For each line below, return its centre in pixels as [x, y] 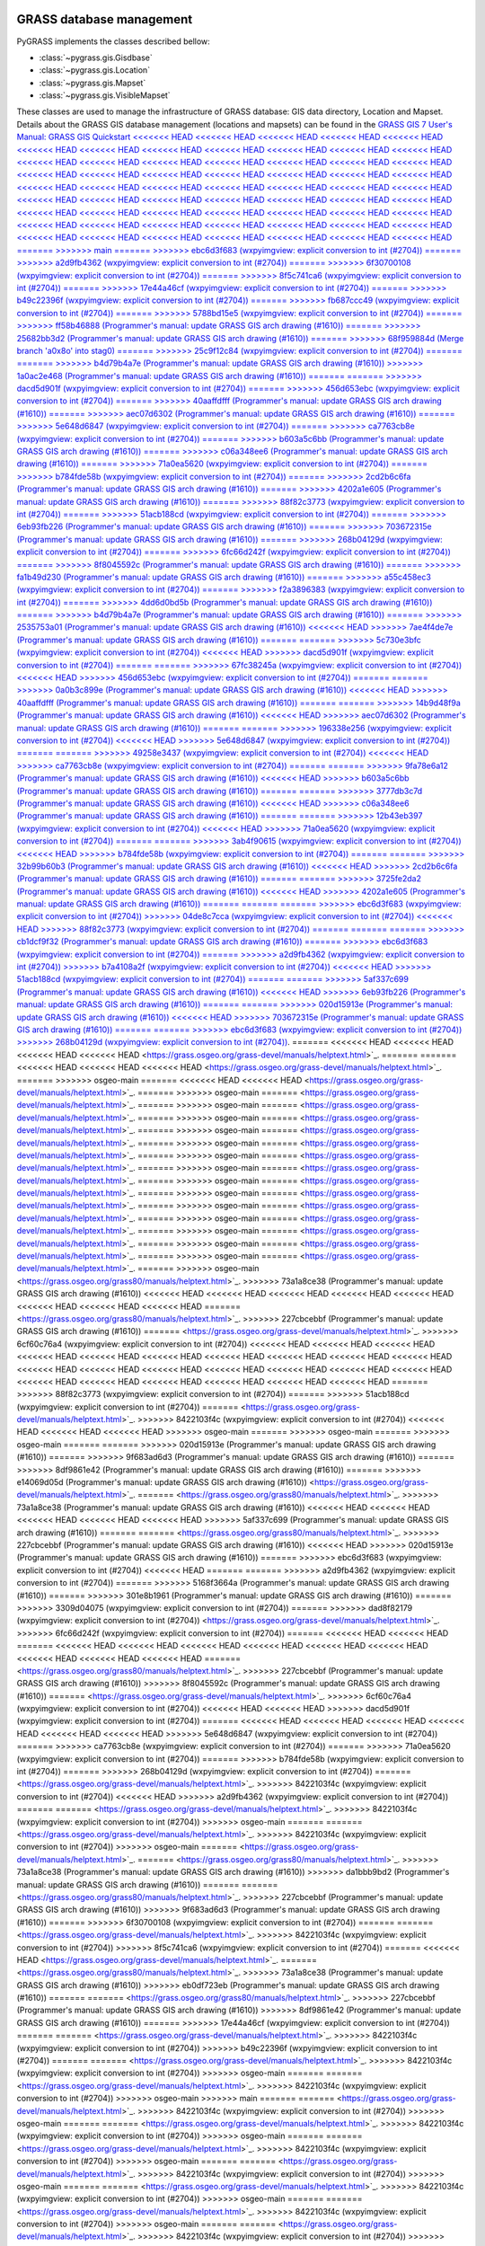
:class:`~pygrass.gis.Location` [95, 70]
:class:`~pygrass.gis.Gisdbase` [96, 57]
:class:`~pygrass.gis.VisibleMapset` [105, 95]
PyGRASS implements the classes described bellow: [113, 41]
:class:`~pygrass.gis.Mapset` [93, 83]
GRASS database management [105, 19]
